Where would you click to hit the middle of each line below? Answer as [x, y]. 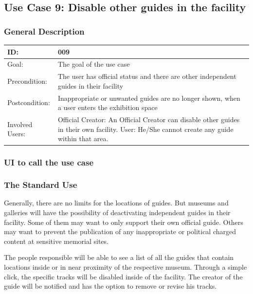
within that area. [83, 138]
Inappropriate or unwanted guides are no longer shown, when [149, 98]
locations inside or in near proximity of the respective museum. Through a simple [126, 266]
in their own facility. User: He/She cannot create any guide [145, 129]
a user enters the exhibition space [108, 107]
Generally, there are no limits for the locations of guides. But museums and [116, 203]
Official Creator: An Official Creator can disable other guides [149, 119]
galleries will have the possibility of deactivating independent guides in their [117, 212]
